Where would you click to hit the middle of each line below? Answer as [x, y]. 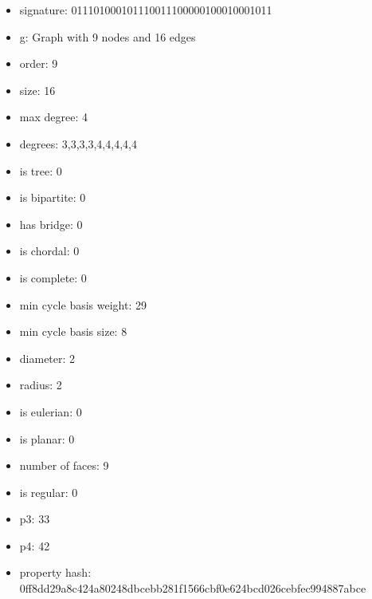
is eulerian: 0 [51, 411]
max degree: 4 [53, 117]
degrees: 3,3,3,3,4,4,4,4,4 [78, 143]
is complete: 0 [53, 277]
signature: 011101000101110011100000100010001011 [146, 10]
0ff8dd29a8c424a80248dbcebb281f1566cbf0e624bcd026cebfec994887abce [193, 588]
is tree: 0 [41, 170]
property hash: [55, 572]
